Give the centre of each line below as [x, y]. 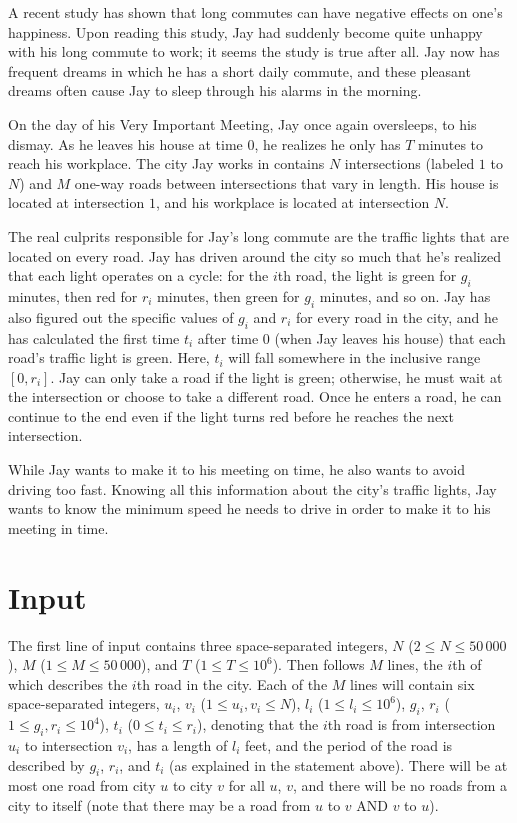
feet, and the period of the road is [349, 744]
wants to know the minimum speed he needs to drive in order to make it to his [249, 508]
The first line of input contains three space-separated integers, [198, 644]
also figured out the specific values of [121, 316]
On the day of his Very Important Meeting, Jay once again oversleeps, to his [242, 123]
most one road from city [82, 785]
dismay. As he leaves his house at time [125, 143]
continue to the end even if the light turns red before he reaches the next [231, 415]
